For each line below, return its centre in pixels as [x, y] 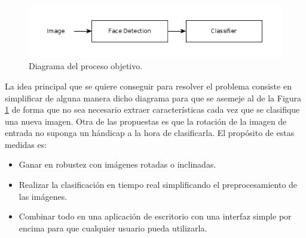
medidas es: [26, 144]
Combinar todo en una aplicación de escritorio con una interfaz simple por [155, 216]
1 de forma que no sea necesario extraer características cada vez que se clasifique [152, 109]
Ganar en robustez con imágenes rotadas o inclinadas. [117, 164]
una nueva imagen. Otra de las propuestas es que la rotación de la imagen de [146, 121]
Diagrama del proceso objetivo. [86, 66]
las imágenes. [43, 196]
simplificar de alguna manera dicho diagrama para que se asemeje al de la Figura [153, 98]
